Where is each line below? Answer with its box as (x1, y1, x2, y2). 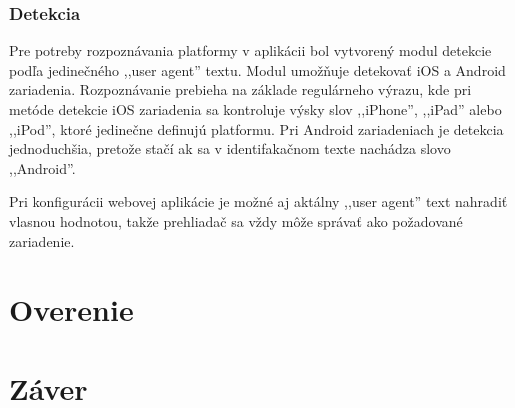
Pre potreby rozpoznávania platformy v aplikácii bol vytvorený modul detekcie (9, 40, 492, 61)
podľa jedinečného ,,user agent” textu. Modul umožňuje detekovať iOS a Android (9, 59, 506, 80)
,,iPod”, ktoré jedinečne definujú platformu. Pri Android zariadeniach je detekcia (9, 118, 504, 139)
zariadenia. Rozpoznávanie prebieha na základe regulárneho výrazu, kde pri (9, 79, 472, 100)
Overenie (9, 289, 134, 330)
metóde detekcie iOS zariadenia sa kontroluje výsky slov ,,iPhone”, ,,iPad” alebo (9, 99, 502, 119)
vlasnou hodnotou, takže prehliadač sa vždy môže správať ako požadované (9, 210, 463, 231)
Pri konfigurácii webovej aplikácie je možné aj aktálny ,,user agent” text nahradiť (9, 191, 508, 212)
